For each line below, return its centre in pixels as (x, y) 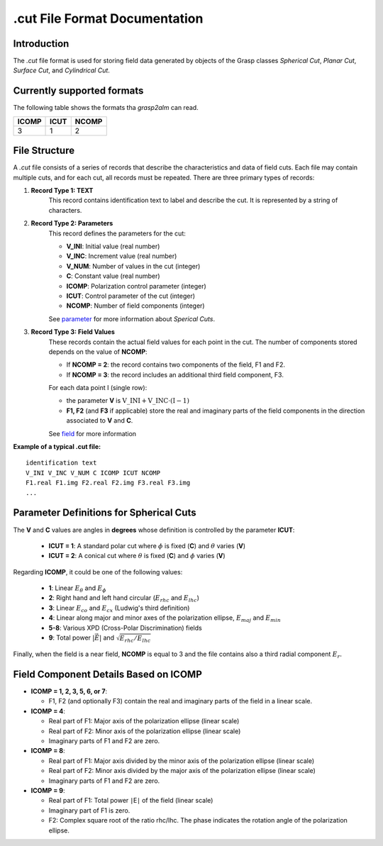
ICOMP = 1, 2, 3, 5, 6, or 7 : (69, 691)
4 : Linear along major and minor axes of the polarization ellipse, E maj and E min (165, 619)
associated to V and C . (100, 421)
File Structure (44, 151)
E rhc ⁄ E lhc (135, 639)
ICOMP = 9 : (48, 790)
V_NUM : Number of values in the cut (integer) (133, 266)
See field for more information (93, 433)
